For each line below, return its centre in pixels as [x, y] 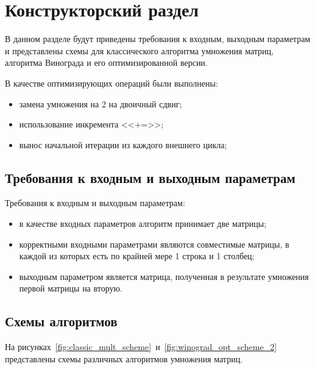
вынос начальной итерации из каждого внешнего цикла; [123, 144]
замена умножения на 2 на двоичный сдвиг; [101, 103]
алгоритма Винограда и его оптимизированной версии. [106, 63]
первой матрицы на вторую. [71, 288]
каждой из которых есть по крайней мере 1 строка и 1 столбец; [137, 256]
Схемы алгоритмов [61, 321]
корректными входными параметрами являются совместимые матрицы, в [154, 244]
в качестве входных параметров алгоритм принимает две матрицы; [143, 224]
